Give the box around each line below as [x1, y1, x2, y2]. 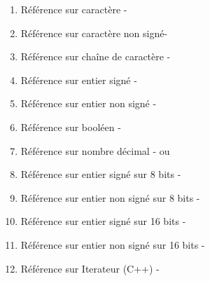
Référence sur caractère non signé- [20, 25, 168, 40]
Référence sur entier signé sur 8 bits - [20, 167, 181, 181]
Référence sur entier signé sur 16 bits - [20, 214, 186, 228]
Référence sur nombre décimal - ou [20, 143, 170, 158]
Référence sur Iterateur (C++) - [20, 261, 160, 275]
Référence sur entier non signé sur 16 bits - [20, 237, 205, 252]
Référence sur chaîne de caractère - [20, 49, 171, 64]
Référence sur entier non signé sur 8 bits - [20, 190, 200, 205]
